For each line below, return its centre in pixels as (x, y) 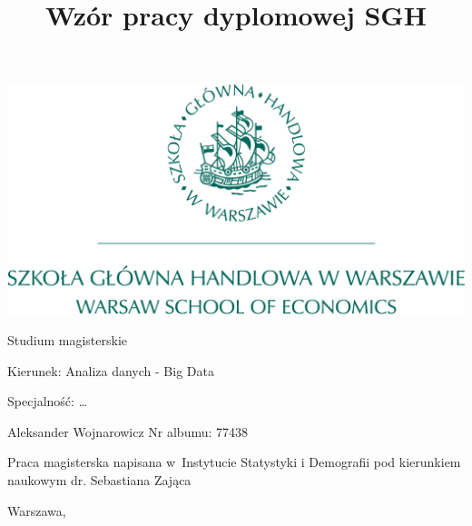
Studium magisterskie (68, 339)
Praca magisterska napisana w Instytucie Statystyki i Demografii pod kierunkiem (234, 462)
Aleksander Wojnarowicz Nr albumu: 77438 (128, 431)
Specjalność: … (48, 401)
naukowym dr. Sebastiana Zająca (99, 479)
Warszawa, (37, 510)
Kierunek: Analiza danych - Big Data (111, 370)
